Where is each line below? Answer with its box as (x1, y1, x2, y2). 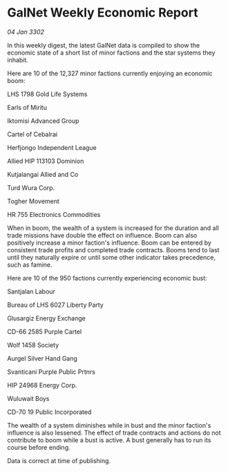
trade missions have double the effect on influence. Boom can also (7, 231, 198, 239)
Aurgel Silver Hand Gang (7, 354, 78, 362)
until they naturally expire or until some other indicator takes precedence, (7, 253, 216, 261)
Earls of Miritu (7, 103, 47, 111)
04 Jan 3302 (7, 28, 45, 36)
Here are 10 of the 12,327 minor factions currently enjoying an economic (7, 69, 213, 77)
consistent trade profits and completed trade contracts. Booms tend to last (7, 245, 220, 254)
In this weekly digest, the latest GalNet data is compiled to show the (7, 41, 200, 49)
